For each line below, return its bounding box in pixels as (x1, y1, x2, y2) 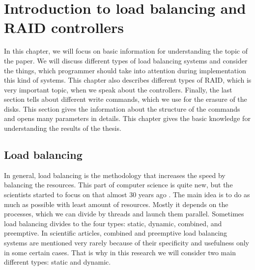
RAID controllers (4, 17, 124, 37)
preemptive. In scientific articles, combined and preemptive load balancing (4, 228, 227, 238)
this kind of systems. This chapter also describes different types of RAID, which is (4, 75, 252, 85)
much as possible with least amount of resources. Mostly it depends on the (4, 199, 228, 209)
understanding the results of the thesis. (4, 123, 121, 133)
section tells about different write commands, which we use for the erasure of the (4, 94, 247, 104)
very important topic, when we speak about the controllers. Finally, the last (4, 84, 232, 94)
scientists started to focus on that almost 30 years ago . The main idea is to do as (4, 189, 250, 200)
